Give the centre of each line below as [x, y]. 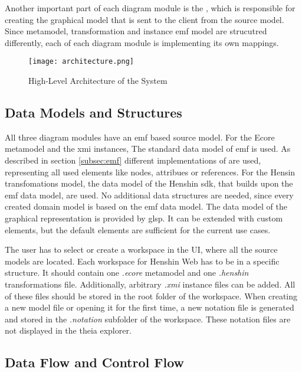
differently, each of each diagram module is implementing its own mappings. [142, 42]
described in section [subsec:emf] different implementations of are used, [133, 160]
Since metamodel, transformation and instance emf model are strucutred [136, 31]
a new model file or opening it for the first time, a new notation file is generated [150, 307]
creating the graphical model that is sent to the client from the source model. [145, 19]
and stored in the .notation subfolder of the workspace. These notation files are [148, 319]
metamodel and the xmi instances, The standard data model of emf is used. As [148, 149]
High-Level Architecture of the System [98, 81]
